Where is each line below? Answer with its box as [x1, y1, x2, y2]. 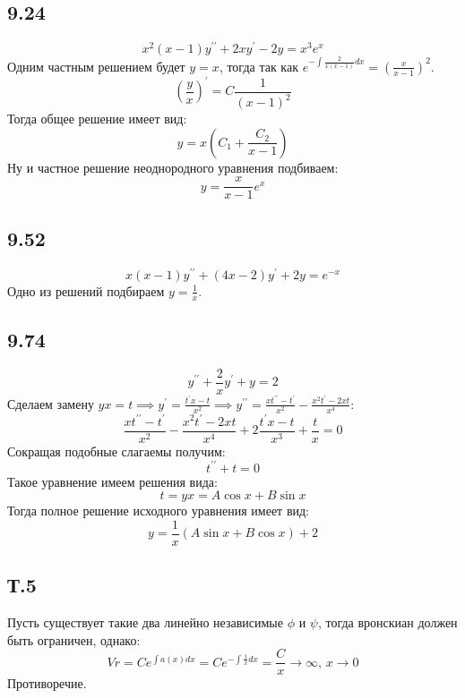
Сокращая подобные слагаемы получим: [7, 441, 226, 460]
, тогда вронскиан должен [317, 613, 458, 632]
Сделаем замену [7, 394, 94, 413]
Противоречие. [7, 674, 87, 693]
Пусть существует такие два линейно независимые [7, 613, 283, 632]
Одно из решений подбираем [7, 281, 165, 300]
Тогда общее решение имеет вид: [7, 109, 187, 128]
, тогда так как [219, 56, 298, 75]
